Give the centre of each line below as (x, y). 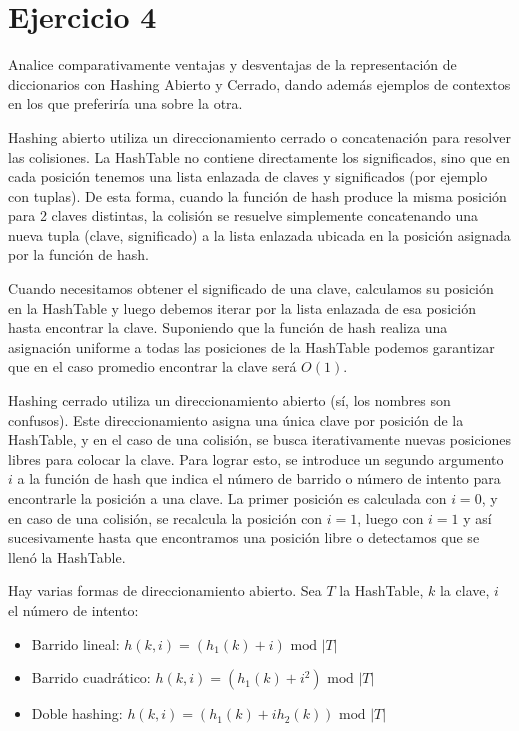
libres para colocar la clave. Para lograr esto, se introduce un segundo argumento (256, 458)
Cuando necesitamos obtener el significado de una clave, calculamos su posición (251, 288)
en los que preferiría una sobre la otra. (125, 103)
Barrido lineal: (75, 643)
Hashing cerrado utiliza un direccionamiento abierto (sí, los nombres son (229, 400)
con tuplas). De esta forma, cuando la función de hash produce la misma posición (257, 195)
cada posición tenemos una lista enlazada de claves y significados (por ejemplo (248, 176)
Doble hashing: (77, 713)
